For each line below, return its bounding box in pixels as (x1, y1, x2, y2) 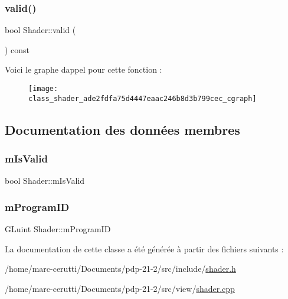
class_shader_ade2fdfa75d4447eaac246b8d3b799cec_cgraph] (28, 94, 257, 103)
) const (5, 43, 30, 56)
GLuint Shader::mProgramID (5, 223, 111, 235)
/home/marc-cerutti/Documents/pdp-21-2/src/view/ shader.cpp (5, 282, 235, 294)
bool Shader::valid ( (5, 24, 76, 36)
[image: (28, 84, 58, 93)
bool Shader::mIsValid (5, 174, 85, 187)
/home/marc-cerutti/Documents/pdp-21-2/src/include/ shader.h (5, 262, 236, 275)
